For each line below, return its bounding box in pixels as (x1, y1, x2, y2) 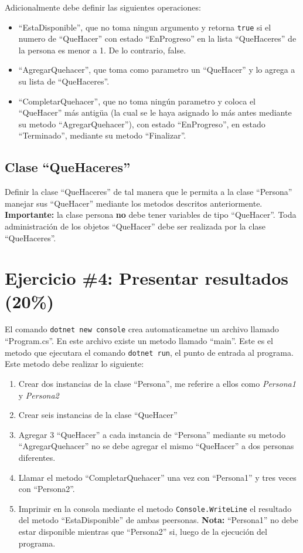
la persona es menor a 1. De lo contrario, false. (18, 43, 186, 56)
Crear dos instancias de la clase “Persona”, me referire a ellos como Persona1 (18, 377, 296, 389)
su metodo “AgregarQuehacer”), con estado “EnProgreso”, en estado (18, 117, 265, 130)
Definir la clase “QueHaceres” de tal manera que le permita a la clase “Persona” (5, 186, 292, 198)
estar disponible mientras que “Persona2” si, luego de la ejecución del (18, 525, 267, 537)
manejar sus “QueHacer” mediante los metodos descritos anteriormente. (5, 197, 263, 209)
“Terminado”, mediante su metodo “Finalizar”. (18, 129, 186, 141)
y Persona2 (18, 389, 59, 401)
